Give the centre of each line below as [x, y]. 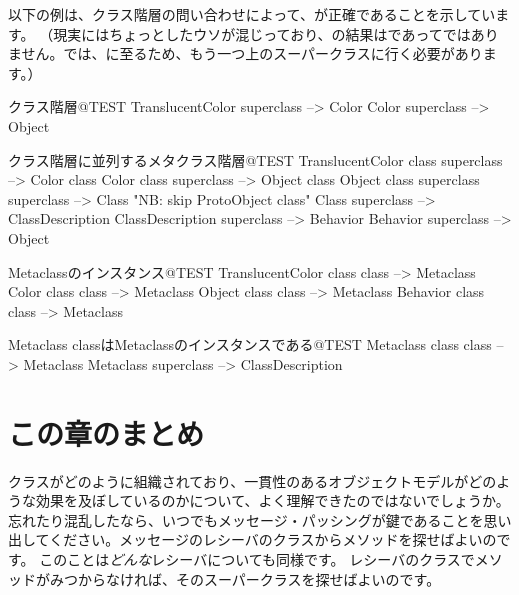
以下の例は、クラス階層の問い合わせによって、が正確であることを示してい [252, 14]
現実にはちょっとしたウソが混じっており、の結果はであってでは [262, 33]
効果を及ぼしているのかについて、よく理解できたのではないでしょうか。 [272, 500]
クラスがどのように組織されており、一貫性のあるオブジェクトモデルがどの [252, 480]
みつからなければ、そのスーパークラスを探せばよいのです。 [245, 578]
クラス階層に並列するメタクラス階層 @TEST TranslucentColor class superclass [255, 159]
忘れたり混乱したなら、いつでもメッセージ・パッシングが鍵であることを [246, 519]
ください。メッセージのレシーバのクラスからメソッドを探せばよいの [273, 539]
